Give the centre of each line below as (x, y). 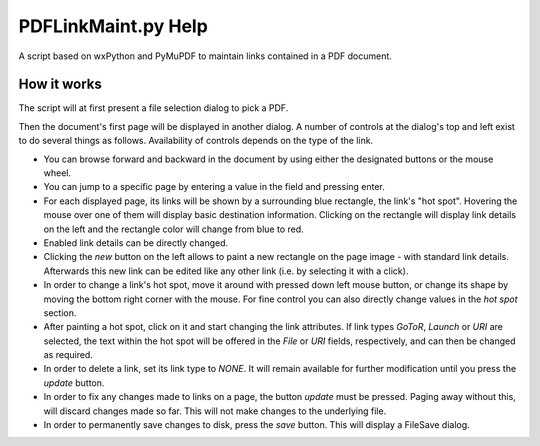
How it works (60, 84)
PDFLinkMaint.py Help (113, 26)
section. (60, 312)
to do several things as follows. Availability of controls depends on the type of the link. (196, 141)
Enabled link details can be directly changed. (136, 242)
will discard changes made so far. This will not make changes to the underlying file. (215, 411)
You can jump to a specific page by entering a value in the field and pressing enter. (214, 187)
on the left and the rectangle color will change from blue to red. (173, 229)
